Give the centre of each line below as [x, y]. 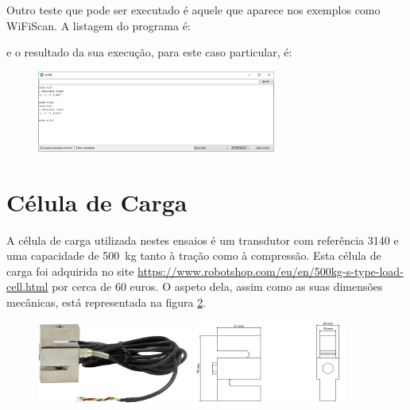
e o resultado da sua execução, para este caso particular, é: [149, 52]
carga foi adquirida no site [70, 271]
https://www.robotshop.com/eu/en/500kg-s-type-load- [271, 271]
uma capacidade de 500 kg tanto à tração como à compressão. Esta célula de [194, 255]
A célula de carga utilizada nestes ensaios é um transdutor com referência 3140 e [203, 240]
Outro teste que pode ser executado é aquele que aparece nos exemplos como [193, 10]
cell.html [27, 286]
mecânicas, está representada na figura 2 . [106, 302]
